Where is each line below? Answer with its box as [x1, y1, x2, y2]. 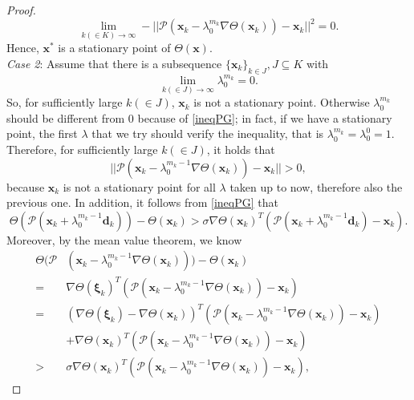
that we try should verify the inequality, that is [91, 125, 324, 142]
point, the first [6, 125, 78, 142]
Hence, [6, 39, 39, 56]
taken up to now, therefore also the [229, 178, 403, 195]
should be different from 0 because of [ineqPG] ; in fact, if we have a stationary [6, 109, 392, 126]
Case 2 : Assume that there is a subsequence [6, 55, 222, 71]
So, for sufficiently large [6, 94, 123, 111]
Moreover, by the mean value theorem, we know [6, 231, 242, 248]
